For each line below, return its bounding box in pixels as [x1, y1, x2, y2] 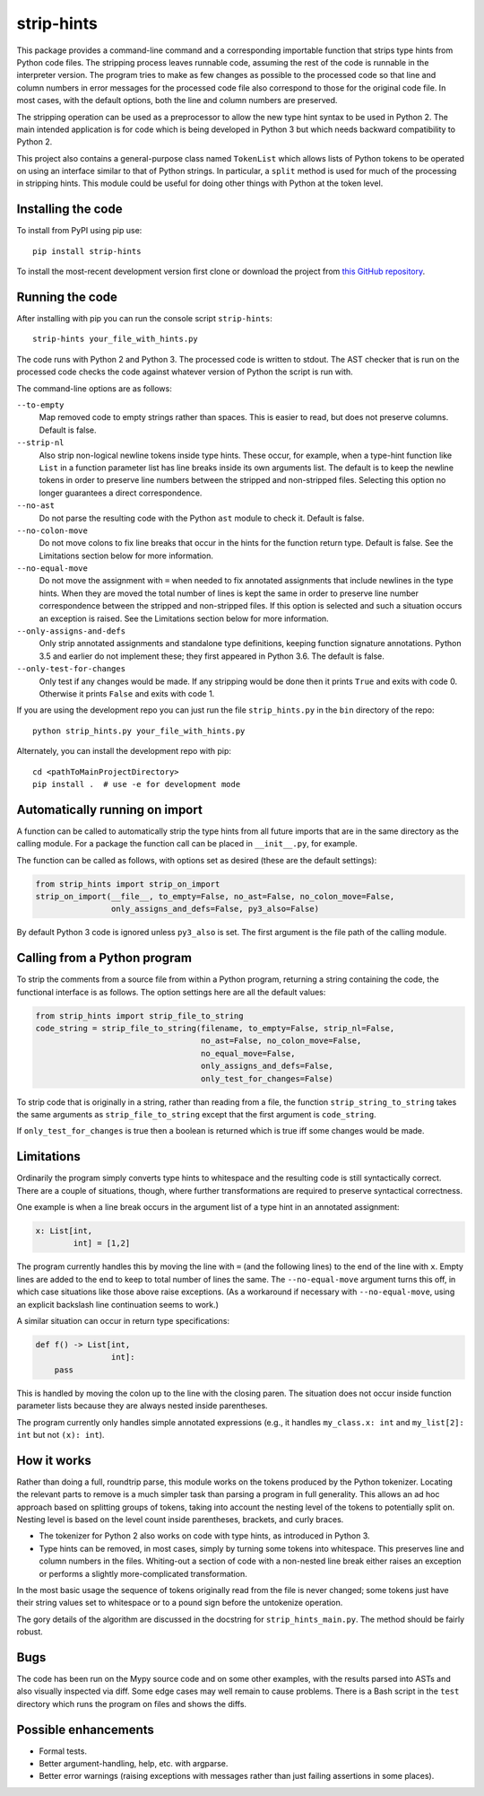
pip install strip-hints [32, 246, 142, 256]
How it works [16, 1452, 91, 1467]
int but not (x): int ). [16, 1429, 105, 1440]
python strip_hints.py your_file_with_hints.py [32, 725, 246, 736]
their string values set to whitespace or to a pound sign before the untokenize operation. [16, 1598, 343, 1608]
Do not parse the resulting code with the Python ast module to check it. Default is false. [39, 513, 365, 523]
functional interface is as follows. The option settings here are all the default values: [16, 986, 326, 997]
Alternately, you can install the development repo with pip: [16, 746, 232, 757]
